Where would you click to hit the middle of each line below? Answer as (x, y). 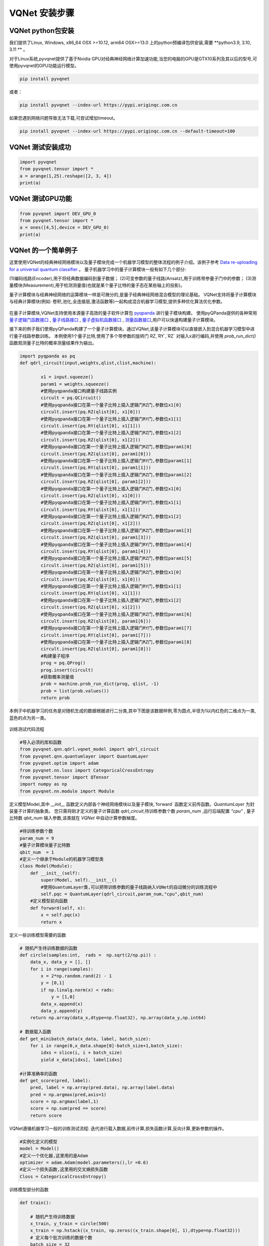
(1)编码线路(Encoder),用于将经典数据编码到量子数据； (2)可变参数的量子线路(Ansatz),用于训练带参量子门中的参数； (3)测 (133, 278)
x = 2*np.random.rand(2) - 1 (76, 976)
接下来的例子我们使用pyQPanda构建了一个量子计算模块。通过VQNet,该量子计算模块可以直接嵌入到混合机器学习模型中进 (132, 329)
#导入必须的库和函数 (41, 742)
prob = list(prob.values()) (75, 691)
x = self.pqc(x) (61, 915)
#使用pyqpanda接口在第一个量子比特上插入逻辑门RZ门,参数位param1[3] (116, 530)
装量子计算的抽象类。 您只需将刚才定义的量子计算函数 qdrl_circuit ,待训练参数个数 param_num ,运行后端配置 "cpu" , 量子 (132, 811)
